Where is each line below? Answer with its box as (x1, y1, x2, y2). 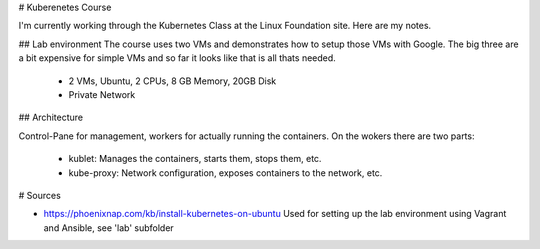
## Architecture (18, 111, 84, 124)
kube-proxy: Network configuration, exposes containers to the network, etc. (68, 166, 383, 179)
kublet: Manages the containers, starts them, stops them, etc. (68, 153, 322, 165)
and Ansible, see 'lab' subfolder (43, 221, 174, 234)
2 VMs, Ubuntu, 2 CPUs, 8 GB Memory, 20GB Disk (68, 75, 277, 87)
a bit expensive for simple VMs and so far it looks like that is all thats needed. (18, 52, 337, 64)
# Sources (18, 189, 62, 201)
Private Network (68, 88, 136, 100)
